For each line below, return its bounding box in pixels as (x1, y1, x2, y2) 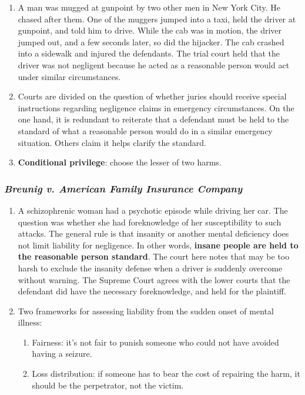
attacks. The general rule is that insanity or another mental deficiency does (18, 227, 289, 240)
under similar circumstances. (18, 70, 121, 82)
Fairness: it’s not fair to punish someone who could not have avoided (32, 336, 279, 348)
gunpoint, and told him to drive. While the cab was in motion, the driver (18, 24, 282, 36)
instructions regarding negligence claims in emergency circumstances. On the (18, 101, 294, 114)
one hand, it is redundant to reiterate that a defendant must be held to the (18, 113, 289, 125)
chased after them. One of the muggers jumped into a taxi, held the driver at (18, 12, 296, 25)
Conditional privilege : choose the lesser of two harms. (18, 156, 222, 168)
